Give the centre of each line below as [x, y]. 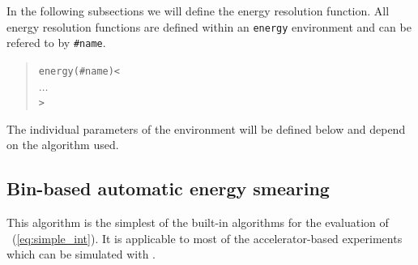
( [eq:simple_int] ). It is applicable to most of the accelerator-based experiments [207, 238]
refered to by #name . [56, 43]
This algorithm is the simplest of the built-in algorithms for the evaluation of [198, 222]
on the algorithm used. [63, 145]
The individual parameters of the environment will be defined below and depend [206, 128]
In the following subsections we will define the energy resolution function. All [198, 11]
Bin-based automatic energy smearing [168, 188]
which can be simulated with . [81, 254]
